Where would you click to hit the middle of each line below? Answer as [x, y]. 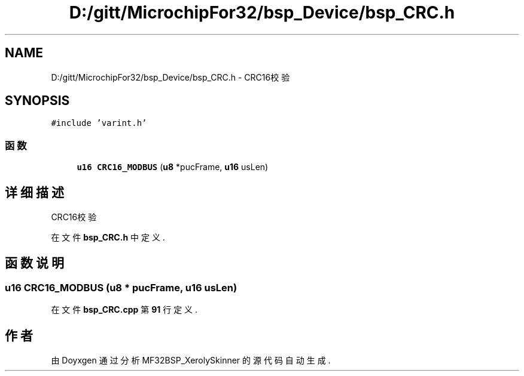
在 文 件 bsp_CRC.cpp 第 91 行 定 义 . [124, 310]
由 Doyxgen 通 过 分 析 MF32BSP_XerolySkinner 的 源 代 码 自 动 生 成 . [191, 360]
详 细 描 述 [34, 192]
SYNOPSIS [37, 101]
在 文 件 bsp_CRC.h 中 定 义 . [108, 238]
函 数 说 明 [34, 263]
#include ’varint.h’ [99, 123]
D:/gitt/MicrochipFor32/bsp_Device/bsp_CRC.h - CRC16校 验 [170, 77]
